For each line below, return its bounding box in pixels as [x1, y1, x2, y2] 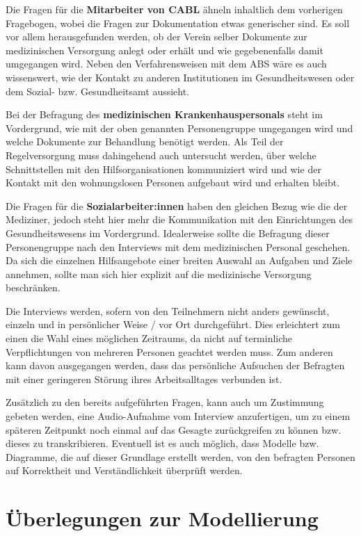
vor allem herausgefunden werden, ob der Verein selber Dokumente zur [6, 29, 307, 44]
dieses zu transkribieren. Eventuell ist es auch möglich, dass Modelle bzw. [6, 436, 319, 450]
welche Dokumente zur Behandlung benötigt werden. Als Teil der [6, 134, 284, 149]
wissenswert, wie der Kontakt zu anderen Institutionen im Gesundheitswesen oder [6, 70, 355, 84]
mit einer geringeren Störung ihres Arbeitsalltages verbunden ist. [6, 371, 282, 386]
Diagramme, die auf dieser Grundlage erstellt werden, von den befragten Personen [6, 449, 355, 464]
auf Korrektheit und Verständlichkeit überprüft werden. [6, 463, 243, 478]
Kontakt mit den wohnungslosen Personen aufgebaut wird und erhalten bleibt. [6, 175, 340, 190]
